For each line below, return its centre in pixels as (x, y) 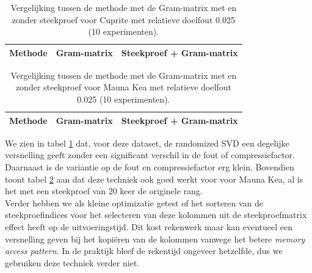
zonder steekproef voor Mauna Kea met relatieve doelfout (123, 87)
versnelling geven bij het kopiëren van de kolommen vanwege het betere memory (155, 238)
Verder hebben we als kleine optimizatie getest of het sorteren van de (134, 202)
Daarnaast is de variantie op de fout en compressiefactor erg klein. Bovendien (150, 166)
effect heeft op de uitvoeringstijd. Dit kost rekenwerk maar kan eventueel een (149, 226)
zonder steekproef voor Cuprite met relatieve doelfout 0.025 (123, 19)
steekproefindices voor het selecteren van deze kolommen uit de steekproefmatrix (156, 215)
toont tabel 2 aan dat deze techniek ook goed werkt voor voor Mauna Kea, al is (154, 179)
